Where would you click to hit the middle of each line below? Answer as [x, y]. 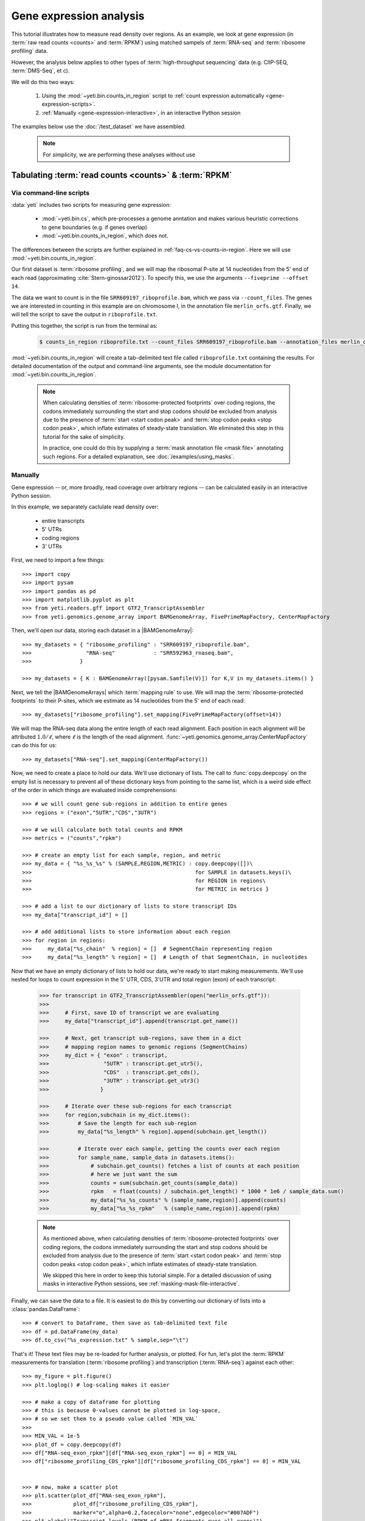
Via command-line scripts [50, 193]
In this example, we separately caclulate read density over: [85, 507]
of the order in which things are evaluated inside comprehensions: [94, 790]
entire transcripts [63, 521]
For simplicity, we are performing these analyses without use [119, 155]
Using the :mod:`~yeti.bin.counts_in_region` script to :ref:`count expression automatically [153, 96]
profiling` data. [30, 51]
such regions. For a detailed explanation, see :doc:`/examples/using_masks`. [139, 456]
